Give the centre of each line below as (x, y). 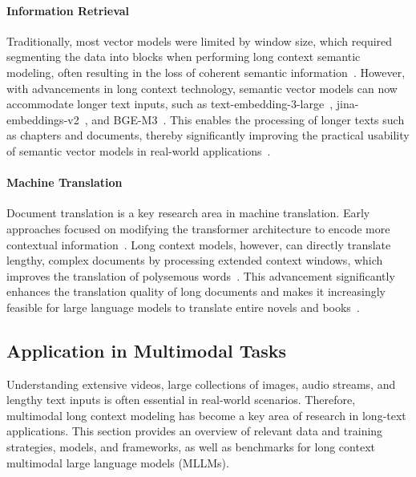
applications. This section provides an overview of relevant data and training (195, 431)
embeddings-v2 (43, 119)
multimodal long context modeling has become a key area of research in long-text (206, 415)
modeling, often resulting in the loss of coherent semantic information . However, (206, 72)
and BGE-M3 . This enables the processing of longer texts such (248, 119)
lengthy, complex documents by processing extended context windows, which (195, 260)
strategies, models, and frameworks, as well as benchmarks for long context (191, 447)
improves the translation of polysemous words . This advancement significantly (201, 275)
